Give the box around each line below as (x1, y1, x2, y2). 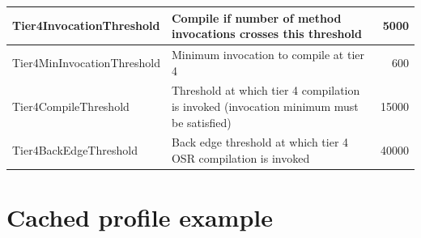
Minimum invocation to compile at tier (171, 45, 365, 62)
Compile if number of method (171, 9, 342, 26)
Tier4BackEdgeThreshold (12, 142, 138, 159)
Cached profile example (6, 201, 273, 234)
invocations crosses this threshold (171, 25, 362, 42)
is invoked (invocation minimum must (171, 97, 359, 114)
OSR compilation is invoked (171, 150, 310, 166)
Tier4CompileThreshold (12, 97, 130, 114)
